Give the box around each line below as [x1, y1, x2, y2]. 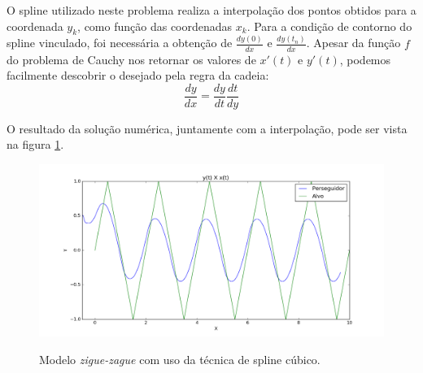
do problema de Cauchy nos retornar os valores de [7, 50, 256, 67]
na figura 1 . [7, 136, 64, 153]
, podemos [339, 50, 391, 67]
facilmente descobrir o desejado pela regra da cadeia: [7, 67, 269, 84]
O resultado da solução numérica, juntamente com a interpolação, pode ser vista [7, 119, 408, 137]
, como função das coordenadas [77, 17, 233, 34]
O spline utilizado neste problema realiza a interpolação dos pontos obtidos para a [7, 2, 416, 18]
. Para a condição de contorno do [246, 17, 412, 34]
